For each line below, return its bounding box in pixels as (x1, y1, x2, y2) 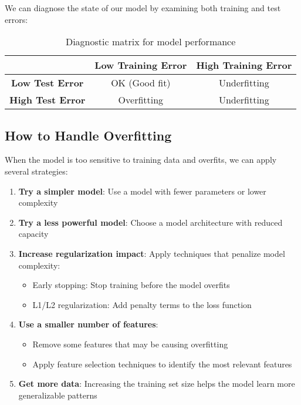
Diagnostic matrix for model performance (65, 35, 236, 49)
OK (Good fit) (111, 76, 171, 90)
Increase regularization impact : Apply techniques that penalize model (18, 247, 285, 259)
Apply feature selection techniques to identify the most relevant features (32, 357, 292, 370)
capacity (18, 227, 49, 240)
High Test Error (9, 93, 86, 107)
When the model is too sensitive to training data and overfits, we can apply (5, 153, 277, 166)
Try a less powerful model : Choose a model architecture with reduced (18, 216, 283, 228)
